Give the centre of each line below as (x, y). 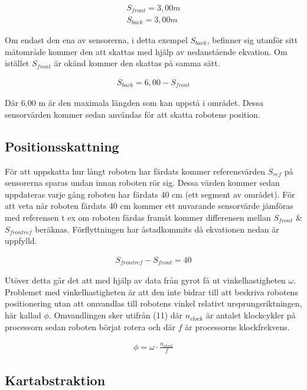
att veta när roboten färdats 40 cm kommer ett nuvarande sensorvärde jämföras (149, 206)
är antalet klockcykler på (251, 315)
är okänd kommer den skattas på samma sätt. (137, 63)
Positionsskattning (62, 146)
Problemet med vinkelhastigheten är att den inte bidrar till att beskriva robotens (151, 291)
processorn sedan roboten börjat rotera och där (90, 326)
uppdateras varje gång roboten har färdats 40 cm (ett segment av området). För (150, 194)
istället (17, 63)
